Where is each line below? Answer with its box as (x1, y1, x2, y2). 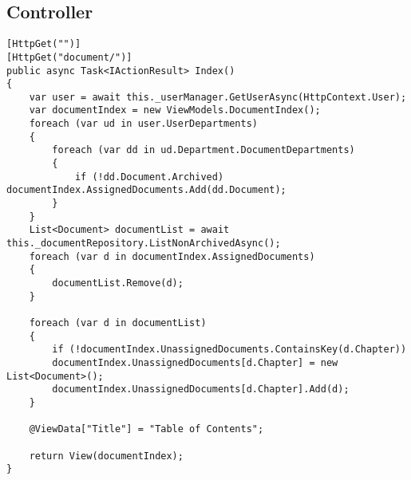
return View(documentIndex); (29, 450, 184, 462)
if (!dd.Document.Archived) (74, 171, 224, 183)
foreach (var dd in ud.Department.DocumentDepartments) (52, 144, 355, 156)
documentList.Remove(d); (52, 277, 184, 289)
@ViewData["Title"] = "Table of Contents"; (29, 423, 264, 435)
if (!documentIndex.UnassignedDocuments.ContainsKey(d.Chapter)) (52, 344, 407, 356)
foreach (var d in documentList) (29, 317, 207, 329)
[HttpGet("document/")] (6, 51, 132, 63)
